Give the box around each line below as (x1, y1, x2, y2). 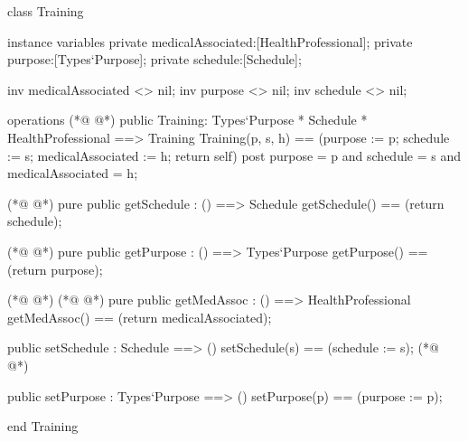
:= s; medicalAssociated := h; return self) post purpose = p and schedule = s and (7, 145, 462, 164)
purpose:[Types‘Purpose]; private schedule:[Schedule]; (7, 50, 302, 69)
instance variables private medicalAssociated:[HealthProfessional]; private (7, 32, 413, 51)
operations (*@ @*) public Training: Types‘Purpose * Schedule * (7, 110, 368, 129)
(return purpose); (7, 259, 103, 278)
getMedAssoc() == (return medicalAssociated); (7, 307, 272, 326)
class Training (7, 2, 84, 20)
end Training (7, 417, 79, 436)
